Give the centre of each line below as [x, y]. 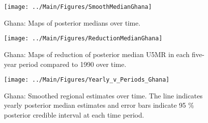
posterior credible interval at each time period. [74, 114]
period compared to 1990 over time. [73, 64]
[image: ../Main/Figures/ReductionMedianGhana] [83, 39]
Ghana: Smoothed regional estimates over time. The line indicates [104, 95]
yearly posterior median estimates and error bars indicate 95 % [99, 105]
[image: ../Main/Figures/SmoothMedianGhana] [78, 7]
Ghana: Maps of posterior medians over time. [72, 22]
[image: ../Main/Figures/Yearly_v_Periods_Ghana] [87, 80]
